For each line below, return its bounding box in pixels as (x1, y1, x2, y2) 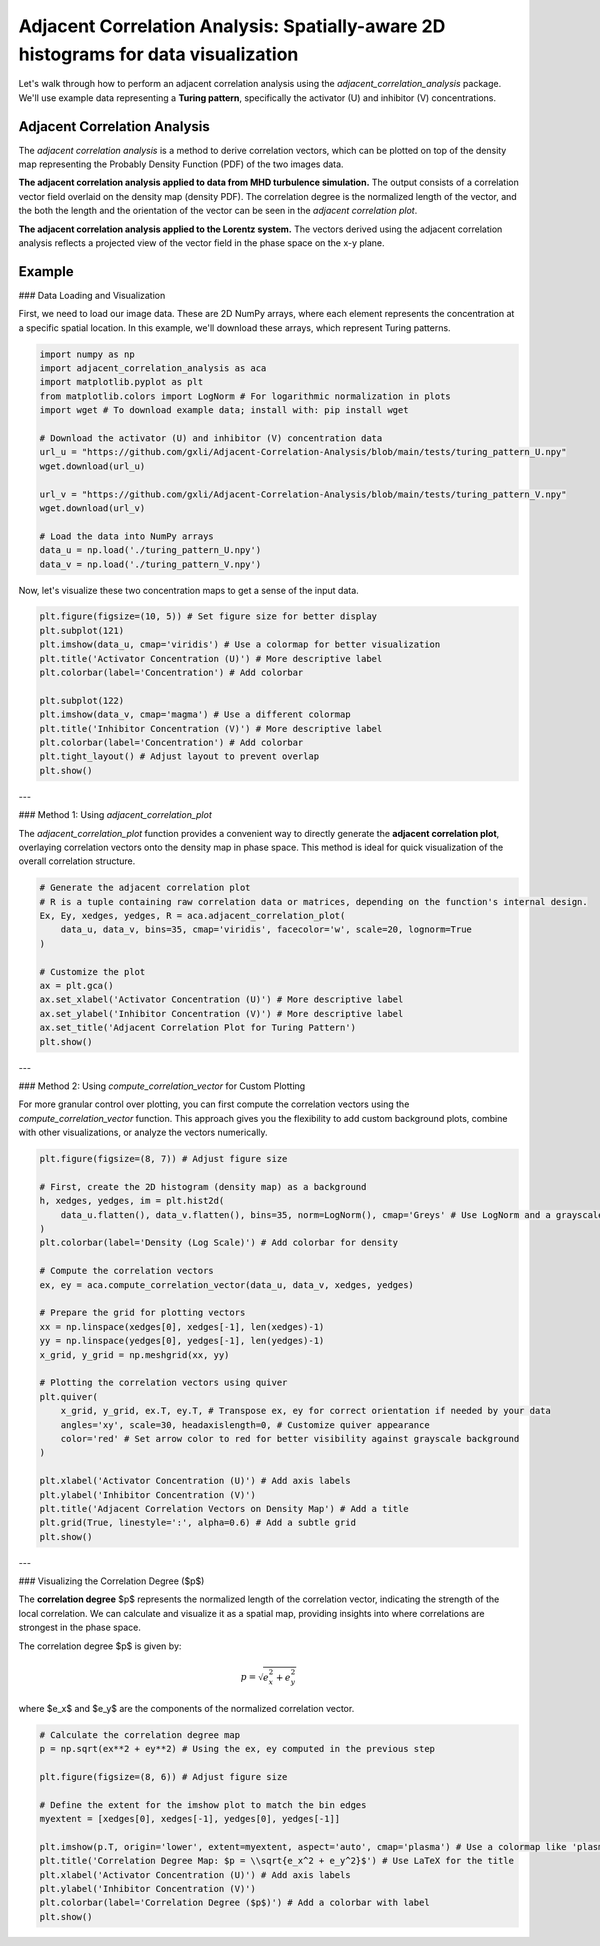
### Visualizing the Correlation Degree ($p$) (18, 1575, 205, 1587)
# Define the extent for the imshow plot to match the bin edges (39, 1799, 367, 1810)
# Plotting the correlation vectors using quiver (39, 1377, 288, 1389)
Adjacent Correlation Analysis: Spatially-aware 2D (18, 15, 446, 37)
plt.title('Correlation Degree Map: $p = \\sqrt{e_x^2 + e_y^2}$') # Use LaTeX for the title (39, 1855, 515, 1867)
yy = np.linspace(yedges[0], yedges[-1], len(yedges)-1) (39, 1335, 325, 1347)
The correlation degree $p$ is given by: (18, 1640, 182, 1652)
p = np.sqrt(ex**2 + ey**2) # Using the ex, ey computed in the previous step (39, 1743, 435, 1755)
